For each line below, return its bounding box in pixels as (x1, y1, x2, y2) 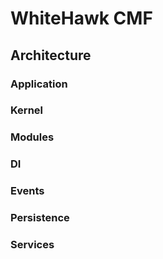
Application (10, 77, 68, 91)
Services (10, 238, 55, 252)
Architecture (10, 47, 92, 64)
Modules (10, 130, 55, 144)
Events (10, 184, 45, 198)
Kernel (10, 103, 44, 117)
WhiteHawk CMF (10, 7, 153, 30)
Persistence (10, 211, 70, 225)
